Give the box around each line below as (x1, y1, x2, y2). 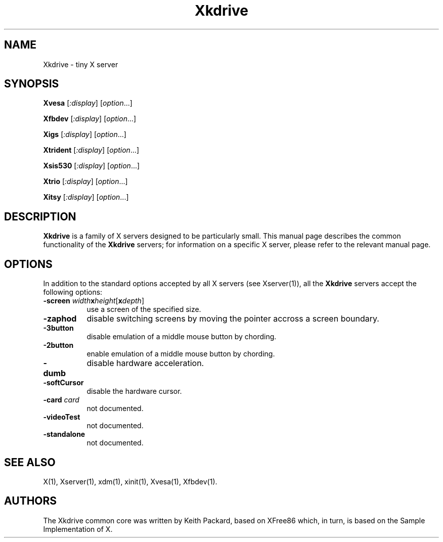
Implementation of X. (43, 524, 113, 533)
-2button (43, 341, 74, 350)
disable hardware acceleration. (86, 358, 204, 369)
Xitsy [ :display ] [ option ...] (43, 193, 129, 202)
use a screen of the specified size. (86, 305, 201, 314)
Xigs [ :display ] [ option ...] (43, 130, 126, 139)
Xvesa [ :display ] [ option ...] (43, 99, 132, 108)
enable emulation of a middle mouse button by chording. (86, 349, 275, 358)
